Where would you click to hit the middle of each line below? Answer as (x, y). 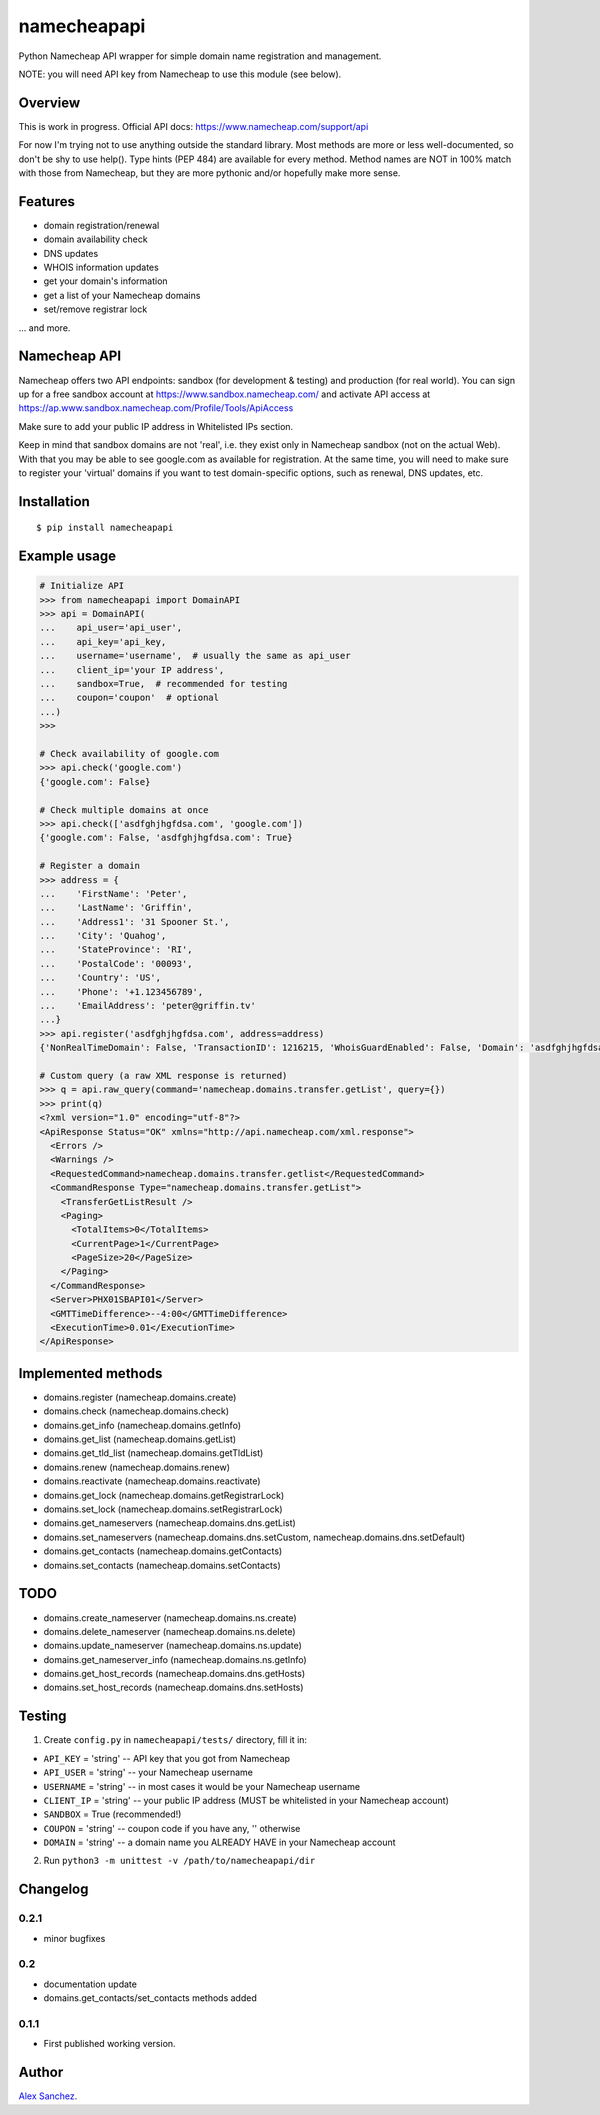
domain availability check (96, 239)
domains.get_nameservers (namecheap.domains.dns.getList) (170, 1523)
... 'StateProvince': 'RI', (116, 949)
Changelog (53, 1889)
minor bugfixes (74, 1938)
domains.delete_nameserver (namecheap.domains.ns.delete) (169, 1631)
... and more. (44, 327)
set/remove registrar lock (95, 309)
